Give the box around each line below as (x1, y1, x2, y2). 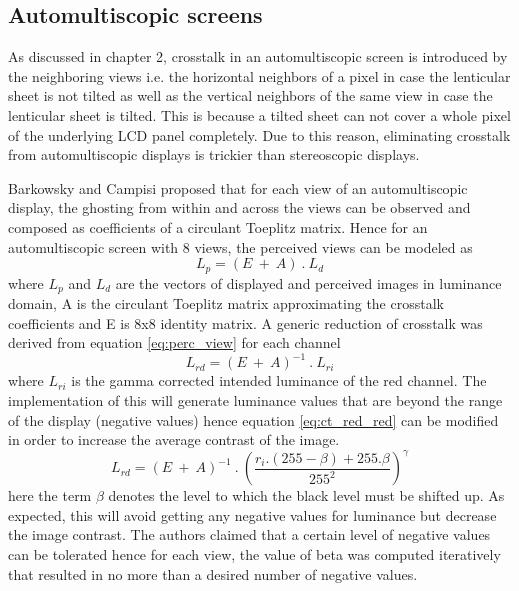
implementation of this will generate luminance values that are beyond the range (8, 389, 503, 410)
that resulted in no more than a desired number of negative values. (8, 563, 418, 584)
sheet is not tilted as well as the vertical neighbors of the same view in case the (8, 85, 493, 106)
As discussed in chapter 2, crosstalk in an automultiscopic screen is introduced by (8, 46, 508, 67)
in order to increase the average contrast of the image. (8, 429, 340, 450)
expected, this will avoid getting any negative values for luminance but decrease (8, 504, 497, 525)
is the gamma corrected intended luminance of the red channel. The (71, 370, 487, 391)
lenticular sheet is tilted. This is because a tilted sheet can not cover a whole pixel (8, 104, 511, 125)
